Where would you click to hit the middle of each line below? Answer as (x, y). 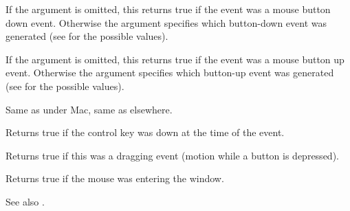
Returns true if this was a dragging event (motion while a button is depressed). (172, 155)
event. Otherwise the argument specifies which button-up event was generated (170, 73)
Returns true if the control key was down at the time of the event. (145, 132)
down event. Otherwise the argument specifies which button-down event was (166, 22)
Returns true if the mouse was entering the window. (115, 178)
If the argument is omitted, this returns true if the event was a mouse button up (175, 59)
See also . (25, 201)
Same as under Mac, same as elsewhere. (89, 109)
